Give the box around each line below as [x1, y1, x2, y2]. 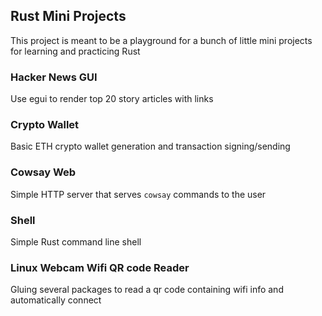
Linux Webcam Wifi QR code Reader [10, 260, 190, 274]
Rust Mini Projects [10, 8, 127, 25]
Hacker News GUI [10, 70, 98, 84]
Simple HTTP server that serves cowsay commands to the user [10, 188, 267, 200]
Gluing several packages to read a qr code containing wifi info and [10, 284, 284, 296]
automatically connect [10, 294, 102, 306]
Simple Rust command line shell [10, 236, 142, 248]
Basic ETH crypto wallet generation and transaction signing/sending [10, 140, 291, 153]
